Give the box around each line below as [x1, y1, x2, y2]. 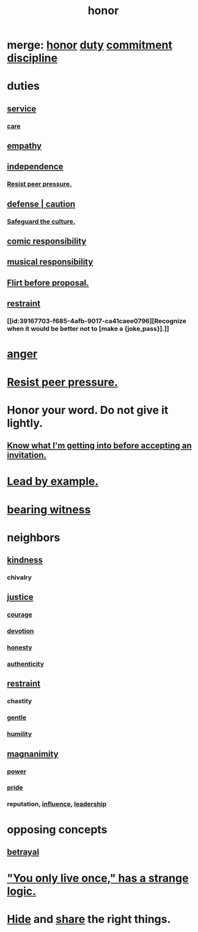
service [7, 103, 37, 114]
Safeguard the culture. [7, 217, 76, 225]
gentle [7, 713, 27, 722]
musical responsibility [7, 257, 94, 267]
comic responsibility [7, 236, 87, 247]
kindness [7, 555, 43, 565]
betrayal [7, 846, 39, 857]
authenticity [7, 660, 45, 668]
